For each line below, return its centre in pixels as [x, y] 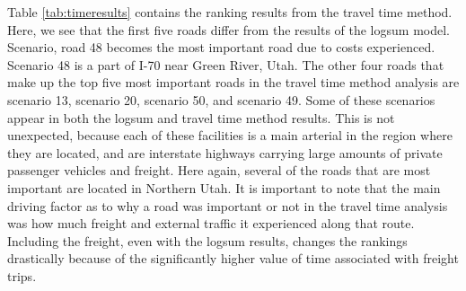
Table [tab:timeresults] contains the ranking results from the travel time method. [230, 12]
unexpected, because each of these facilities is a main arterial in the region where [230, 135]
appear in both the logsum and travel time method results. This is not [201, 117]
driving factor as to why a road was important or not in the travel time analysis [228, 205]
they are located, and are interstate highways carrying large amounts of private [225, 152]
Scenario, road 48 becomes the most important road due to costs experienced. [221, 47]
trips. [22, 275]
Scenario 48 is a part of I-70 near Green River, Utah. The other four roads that [226, 64]
